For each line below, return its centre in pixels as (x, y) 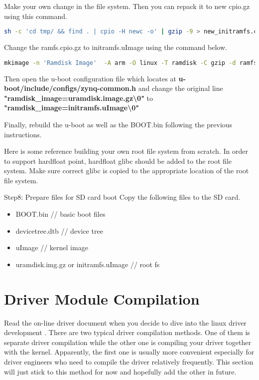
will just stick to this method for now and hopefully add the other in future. (120, 371)
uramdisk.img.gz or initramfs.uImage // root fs (88, 264)
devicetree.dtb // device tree (59, 230)
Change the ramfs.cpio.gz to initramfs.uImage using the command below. (116, 47)
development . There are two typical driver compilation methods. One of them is (127, 332)
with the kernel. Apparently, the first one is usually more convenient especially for (129, 352)
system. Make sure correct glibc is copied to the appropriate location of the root (127, 171)
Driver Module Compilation (102, 298)
